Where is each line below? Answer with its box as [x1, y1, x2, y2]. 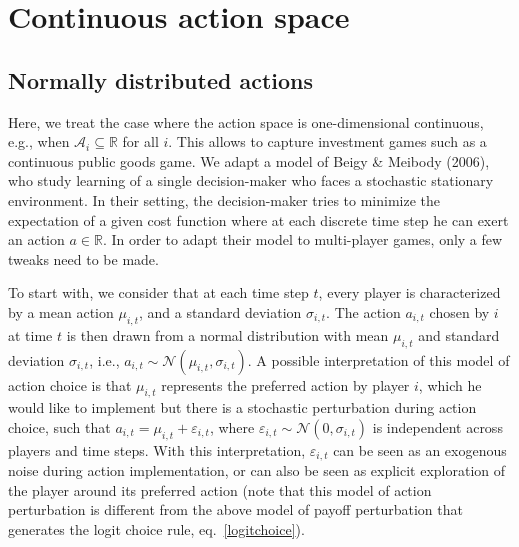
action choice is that [8, 374, 132, 395]
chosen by [429, 301, 490, 322]
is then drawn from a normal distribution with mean [66, 324, 389, 345]
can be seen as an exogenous [333, 439, 507, 460]
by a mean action [8, 301, 114, 322]
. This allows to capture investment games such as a [168, 131, 487, 152]
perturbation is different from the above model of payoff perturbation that [8, 499, 463, 520]
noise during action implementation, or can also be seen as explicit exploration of [8, 460, 506, 481]
